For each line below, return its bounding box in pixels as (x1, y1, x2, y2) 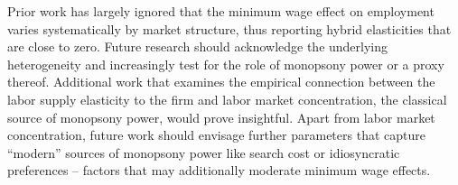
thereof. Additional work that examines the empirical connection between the (7, 72, 435, 91)
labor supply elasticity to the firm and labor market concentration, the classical (7, 89, 447, 108)
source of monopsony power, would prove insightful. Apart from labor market (7, 107, 435, 126)
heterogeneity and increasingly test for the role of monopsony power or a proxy (7, 54, 444, 73)
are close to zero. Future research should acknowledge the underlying (7, 37, 388, 56)
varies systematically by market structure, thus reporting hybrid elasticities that (7, 19, 452, 38)
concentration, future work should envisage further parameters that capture (7, 125, 425, 144)
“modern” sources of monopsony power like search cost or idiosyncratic (7, 143, 400, 162)
